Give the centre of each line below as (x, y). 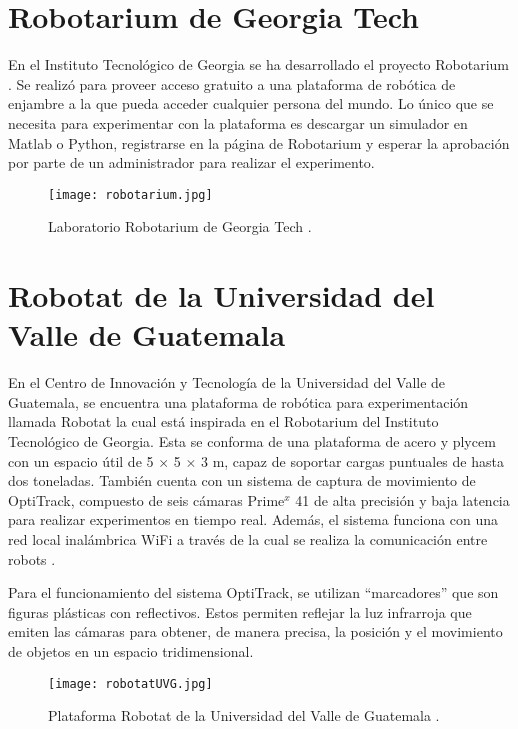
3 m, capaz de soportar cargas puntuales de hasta (352, 460)
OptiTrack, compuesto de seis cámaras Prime (146, 499)
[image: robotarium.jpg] (130, 194)
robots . (32, 558)
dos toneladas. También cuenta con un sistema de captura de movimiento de (242, 480)
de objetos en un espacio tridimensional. (131, 650)
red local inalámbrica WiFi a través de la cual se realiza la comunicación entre (248, 539)
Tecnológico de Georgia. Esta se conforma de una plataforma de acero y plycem (252, 441)
